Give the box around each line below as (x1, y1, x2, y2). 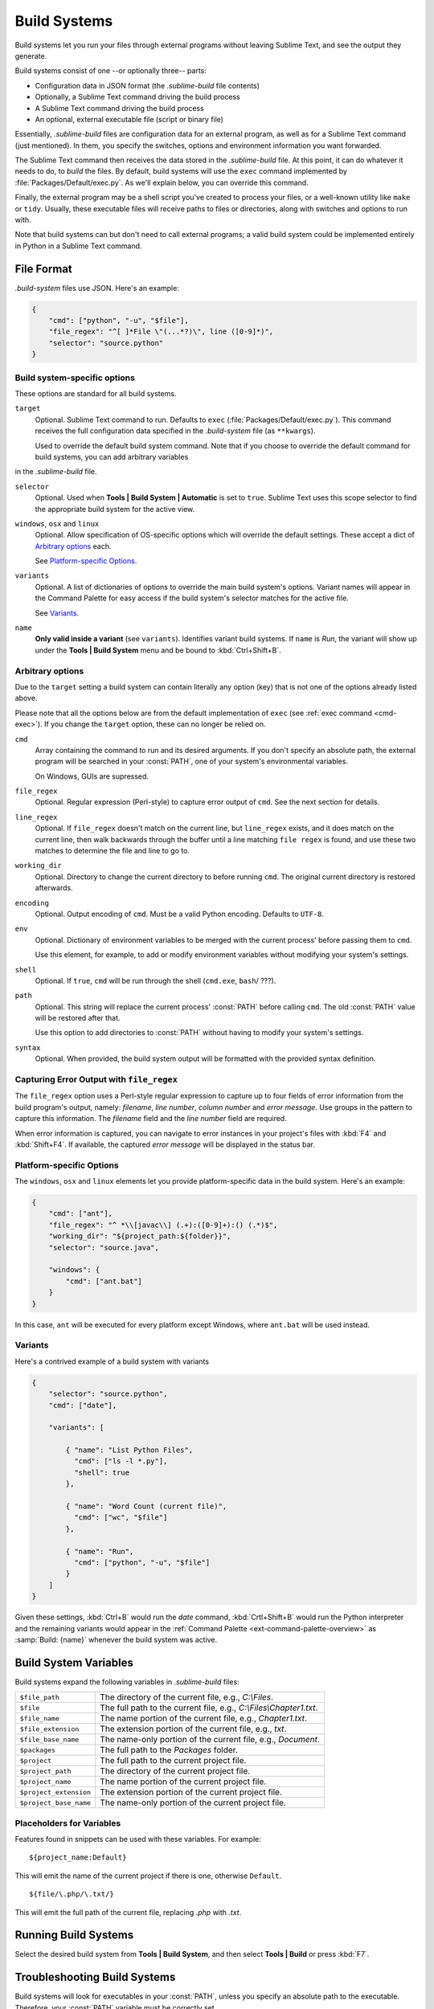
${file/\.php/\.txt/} (29, 1889, 114, 1899)
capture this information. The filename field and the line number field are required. (14, 1114, 287, 1123)
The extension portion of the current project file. (100, 1786, 283, 1798)
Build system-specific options (14, 372, 136, 383)
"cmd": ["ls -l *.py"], (73, 1457, 168, 1466)
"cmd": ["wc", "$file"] (73, 1513, 168, 1522)
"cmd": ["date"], (48, 1401, 117, 1410)
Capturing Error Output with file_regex (14, 1074, 178, 1085)
